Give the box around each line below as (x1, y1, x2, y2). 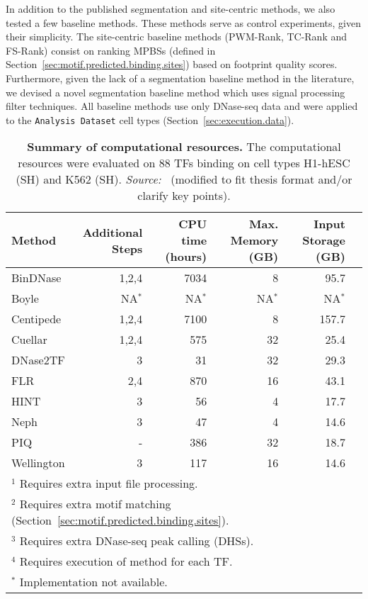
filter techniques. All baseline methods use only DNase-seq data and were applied (6, 99, 358, 113)
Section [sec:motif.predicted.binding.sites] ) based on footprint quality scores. (6, 57, 338, 72)
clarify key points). (137, 187, 231, 204)
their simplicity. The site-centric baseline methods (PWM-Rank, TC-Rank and (6, 29, 347, 44)
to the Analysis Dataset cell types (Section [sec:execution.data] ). (6, 112, 294, 127)
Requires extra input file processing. (19, 475, 198, 492)
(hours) (165, 248, 207, 265)
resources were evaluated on (18, 155, 156, 172)
